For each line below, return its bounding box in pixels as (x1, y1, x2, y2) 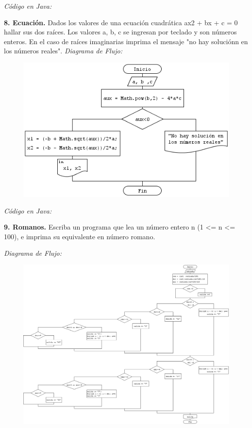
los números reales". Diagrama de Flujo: (4, 46, 122, 56)
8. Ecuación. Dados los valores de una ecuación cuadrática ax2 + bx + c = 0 (4, 17, 238, 27)
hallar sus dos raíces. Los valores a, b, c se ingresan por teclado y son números (4, 27, 237, 37)
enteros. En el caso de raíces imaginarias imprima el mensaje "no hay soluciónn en (4, 36, 248, 46)
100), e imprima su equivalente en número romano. (4, 231, 155, 241)
